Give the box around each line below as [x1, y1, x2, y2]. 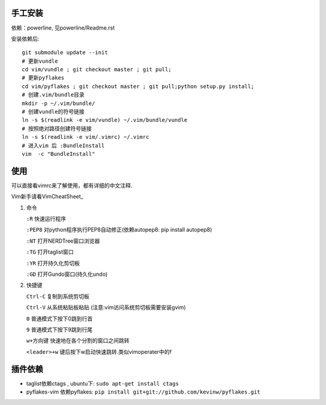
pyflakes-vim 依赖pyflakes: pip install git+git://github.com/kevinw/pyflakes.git [26, 388, 261, 395]
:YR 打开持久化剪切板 [26, 260, 80, 267]
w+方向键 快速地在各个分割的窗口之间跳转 [26, 337, 130, 344]
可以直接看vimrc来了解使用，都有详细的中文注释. [11, 182, 133, 189]
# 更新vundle [22, 57, 59, 65]
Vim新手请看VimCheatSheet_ [11, 193, 84, 200]
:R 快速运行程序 [26, 215, 66, 223]
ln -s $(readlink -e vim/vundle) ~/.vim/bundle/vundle [22, 116, 188, 124]
